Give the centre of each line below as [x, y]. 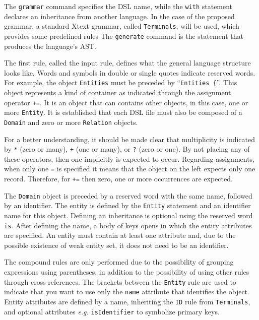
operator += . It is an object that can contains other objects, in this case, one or [126, 102]
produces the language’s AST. [50, 46]
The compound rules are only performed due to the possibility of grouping [119, 262]
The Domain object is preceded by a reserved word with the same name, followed [128, 195]
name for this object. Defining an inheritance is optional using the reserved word [128, 215]
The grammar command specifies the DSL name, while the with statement [118, 6]
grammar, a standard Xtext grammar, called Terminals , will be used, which [122, 26]
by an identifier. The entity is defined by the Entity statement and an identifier [127, 205]
